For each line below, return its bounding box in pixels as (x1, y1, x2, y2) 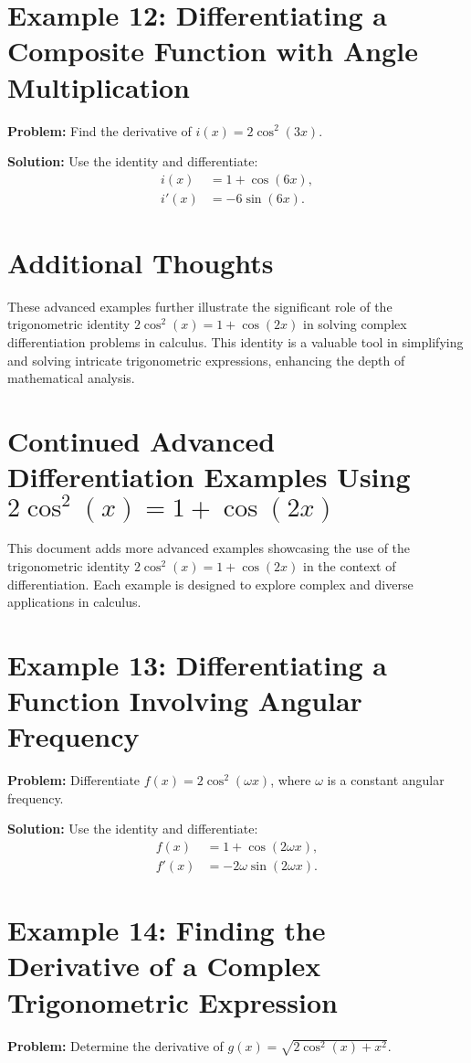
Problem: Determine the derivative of (7, 1036, 224, 1055)
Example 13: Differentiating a (7, 645, 387, 683)
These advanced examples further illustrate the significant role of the (7, 296, 392, 315)
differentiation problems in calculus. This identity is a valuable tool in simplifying (7, 333, 464, 352)
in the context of (302, 556, 396, 575)
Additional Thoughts (7, 243, 274, 281)
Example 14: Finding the (7, 911, 326, 949)
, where (270, 771, 311, 790)
